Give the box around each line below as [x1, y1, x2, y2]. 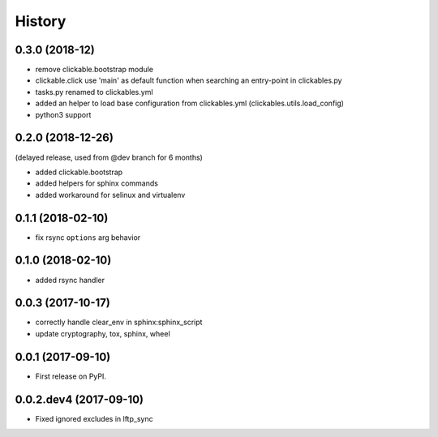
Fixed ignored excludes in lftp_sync [35, 413, 153, 423]
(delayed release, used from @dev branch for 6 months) [15, 152, 203, 162]
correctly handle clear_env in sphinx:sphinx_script [35, 317, 203, 328]
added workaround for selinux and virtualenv [35, 190, 186, 199]
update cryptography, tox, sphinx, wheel [35, 328, 170, 338]
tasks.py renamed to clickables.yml [35, 87, 153, 96]
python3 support [35, 109, 92, 119]
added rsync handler [35, 275, 105, 285]
